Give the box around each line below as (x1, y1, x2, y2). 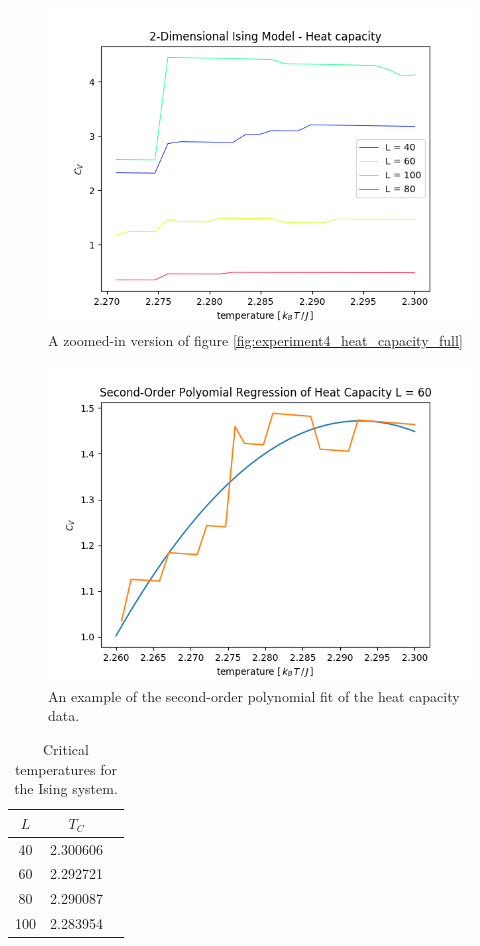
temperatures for (14, 758, 117, 779)
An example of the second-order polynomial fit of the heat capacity (48, 685, 460, 706)
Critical (42, 738, 89, 759)
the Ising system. (14, 778, 118, 799)
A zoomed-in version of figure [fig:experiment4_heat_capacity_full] (48, 329, 463, 350)
